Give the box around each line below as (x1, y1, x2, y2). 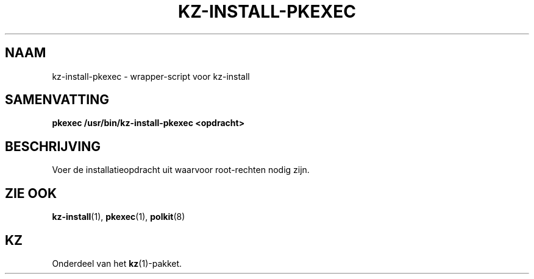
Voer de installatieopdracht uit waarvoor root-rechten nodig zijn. (52, 164, 310, 175)
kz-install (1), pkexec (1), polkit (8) (52, 211, 185, 222)
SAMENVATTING (5, 92, 109, 108)
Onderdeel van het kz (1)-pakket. (52, 258, 182, 269)
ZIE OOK (5, 185, 57, 201)
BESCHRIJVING (5, 138, 101, 154)
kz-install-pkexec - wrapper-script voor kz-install (52, 71, 250, 82)
